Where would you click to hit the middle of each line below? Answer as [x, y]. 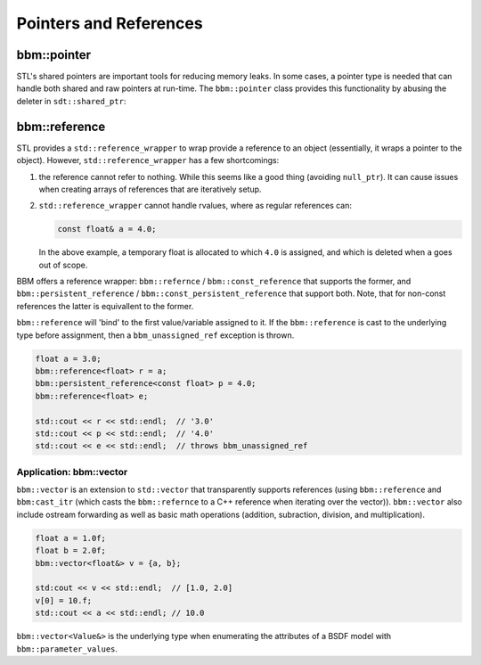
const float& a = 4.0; [107, 229]
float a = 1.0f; [71, 538]
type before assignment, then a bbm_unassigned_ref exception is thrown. [155, 335]
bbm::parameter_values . [67, 649]
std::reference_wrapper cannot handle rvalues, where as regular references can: [195, 206]
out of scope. [63, 265]
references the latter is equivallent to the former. [105, 306]
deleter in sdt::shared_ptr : [71, 101]
